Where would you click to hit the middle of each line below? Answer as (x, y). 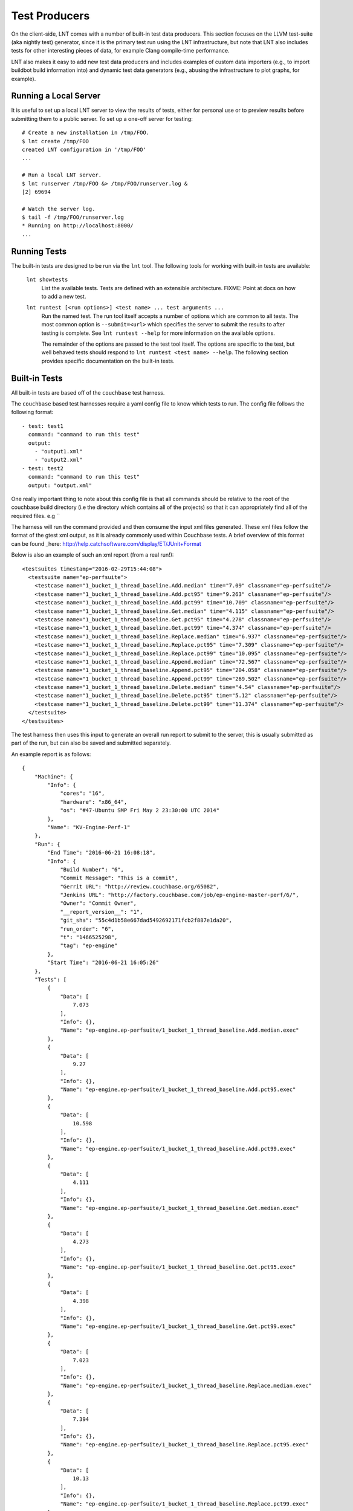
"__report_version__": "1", (102, 912)
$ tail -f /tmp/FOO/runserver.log (73, 217)
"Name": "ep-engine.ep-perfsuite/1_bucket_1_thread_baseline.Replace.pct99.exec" (184, 1504)
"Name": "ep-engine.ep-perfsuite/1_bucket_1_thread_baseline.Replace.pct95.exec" (184, 1445)
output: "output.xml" (60, 485)
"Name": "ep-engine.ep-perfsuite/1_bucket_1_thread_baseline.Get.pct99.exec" (178, 1326)
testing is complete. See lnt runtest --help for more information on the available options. (158, 333)
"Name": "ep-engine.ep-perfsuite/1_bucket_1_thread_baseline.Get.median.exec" (180, 1208)
